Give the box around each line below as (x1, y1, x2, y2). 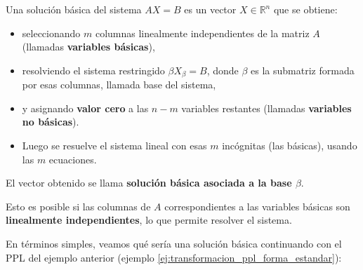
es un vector (184, 2, 237, 16)
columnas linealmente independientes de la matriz (95, 25, 310, 40)
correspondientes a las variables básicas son (164, 198, 350, 213)
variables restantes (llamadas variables (181, 100, 352, 115)
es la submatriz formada (251, 62, 355, 77)
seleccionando (22, 25, 81, 40)
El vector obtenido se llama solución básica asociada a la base (6, 175, 292, 190)
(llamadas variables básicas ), (22, 39, 155, 54)
